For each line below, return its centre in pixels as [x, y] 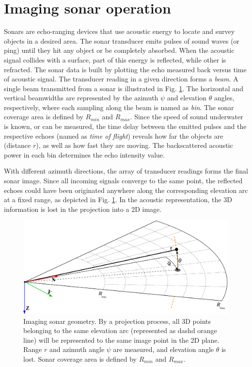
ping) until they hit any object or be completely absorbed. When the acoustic [119, 50]
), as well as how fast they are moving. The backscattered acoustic [134, 145]
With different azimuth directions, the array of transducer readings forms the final [126, 171]
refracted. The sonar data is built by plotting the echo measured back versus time [125, 69]
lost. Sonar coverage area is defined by [80, 359]
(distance [17, 145]
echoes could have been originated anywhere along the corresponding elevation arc [126, 190]
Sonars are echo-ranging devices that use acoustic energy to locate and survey [119, 31]
